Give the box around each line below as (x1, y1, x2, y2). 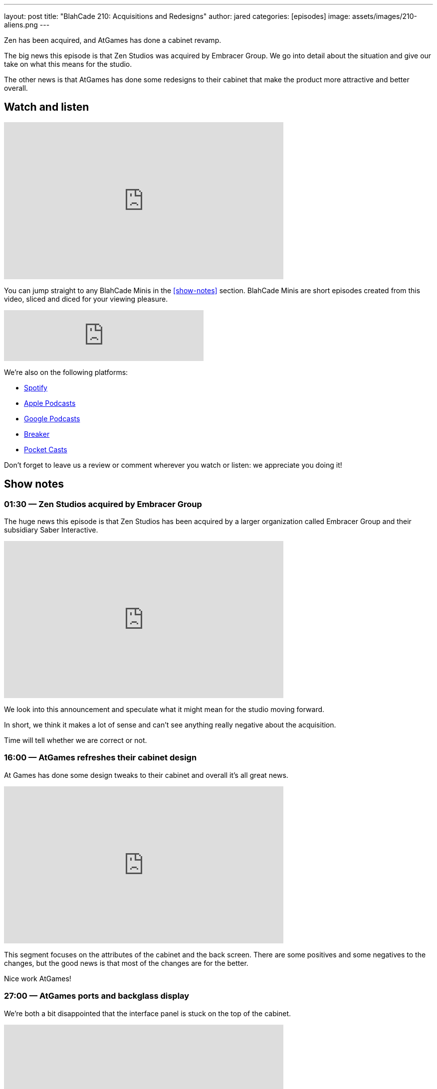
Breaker (24, 429, 50, 438)
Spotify (24, 383, 47, 392)
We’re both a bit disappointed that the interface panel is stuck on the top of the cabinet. (4, 1009, 291, 1018)
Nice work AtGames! (4, 974, 71, 983)
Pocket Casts (24, 445, 67, 454)
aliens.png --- (4, 20, 50, 29)
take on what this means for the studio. (4, 60, 132, 68)
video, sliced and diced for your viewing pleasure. (4, 294, 168, 303)
